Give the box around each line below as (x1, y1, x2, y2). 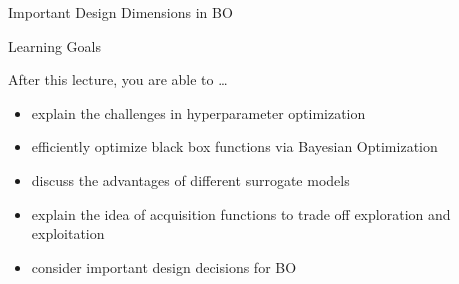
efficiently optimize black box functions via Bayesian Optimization (31, 136, 438, 157)
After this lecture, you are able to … (8, 69, 228, 90)
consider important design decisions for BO (31, 256, 297, 277)
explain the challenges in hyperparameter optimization (31, 102, 366, 123)
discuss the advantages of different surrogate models (31, 169, 350, 190)
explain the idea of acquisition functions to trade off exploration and (31, 203, 451, 224)
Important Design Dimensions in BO (8, 2, 233, 22)
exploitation (31, 223, 105, 244)
